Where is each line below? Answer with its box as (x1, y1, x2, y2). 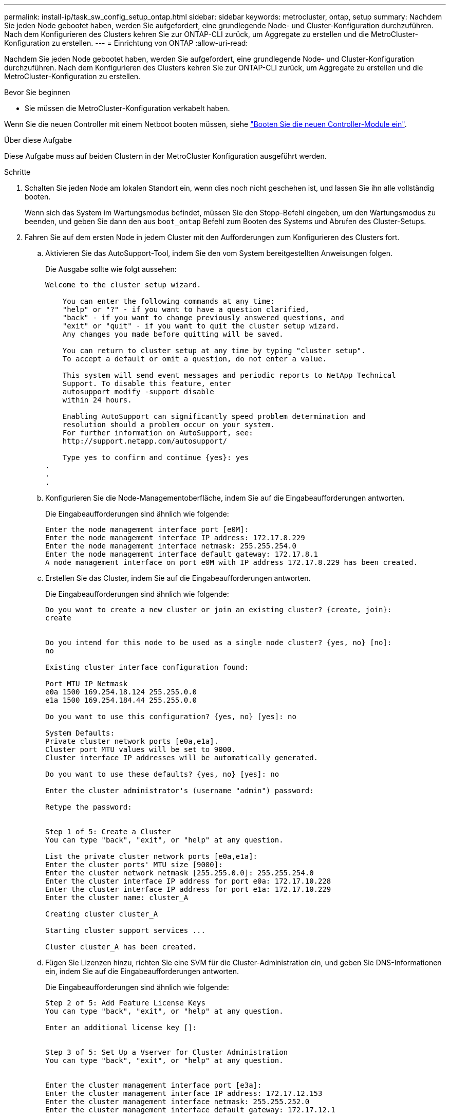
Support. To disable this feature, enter (62, 379, 232, 388)
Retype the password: (45, 803, 132, 811)
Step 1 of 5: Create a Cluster (45, 828, 171, 836)
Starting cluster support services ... (45, 926, 205, 934)
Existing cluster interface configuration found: (45, 663, 249, 671)
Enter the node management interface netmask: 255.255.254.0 (45, 542, 296, 550)
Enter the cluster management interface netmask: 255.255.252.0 (45, 1097, 310, 1106)
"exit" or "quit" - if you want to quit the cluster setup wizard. (62, 322, 340, 330)
